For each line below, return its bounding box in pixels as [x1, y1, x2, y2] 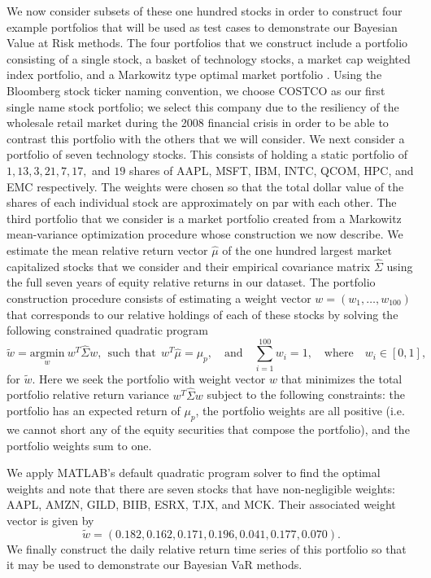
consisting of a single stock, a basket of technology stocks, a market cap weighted [7, 50, 411, 67]
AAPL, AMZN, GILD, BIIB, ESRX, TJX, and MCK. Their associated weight [7, 496, 396, 513]
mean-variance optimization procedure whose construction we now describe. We [7, 226, 403, 243]
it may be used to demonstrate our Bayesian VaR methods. [7, 556, 303, 573]
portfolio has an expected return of [7, 402, 181, 419]
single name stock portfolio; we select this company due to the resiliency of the [7, 98, 399, 115]
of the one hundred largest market [222, 241, 392, 258]
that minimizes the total [281, 370, 403, 387]
